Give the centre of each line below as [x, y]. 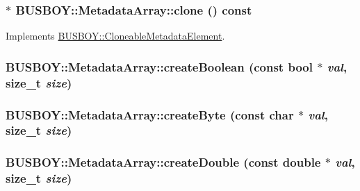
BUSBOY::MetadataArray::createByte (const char [150, 114]
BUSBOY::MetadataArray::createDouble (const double [163, 162]
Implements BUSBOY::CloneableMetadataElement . [115, 36]
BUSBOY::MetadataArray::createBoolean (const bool [159, 66]
